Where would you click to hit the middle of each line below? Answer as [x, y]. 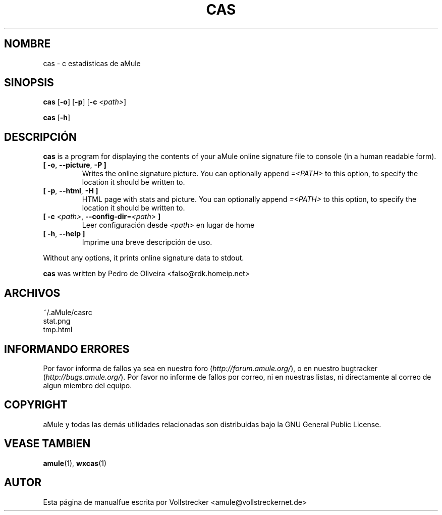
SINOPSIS [29, 83]
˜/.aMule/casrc [68, 313]
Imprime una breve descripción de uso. [147, 242]
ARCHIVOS [32, 293]
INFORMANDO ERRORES [67, 349]
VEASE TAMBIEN [47, 444]
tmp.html [58, 330]
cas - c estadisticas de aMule [92, 63]
